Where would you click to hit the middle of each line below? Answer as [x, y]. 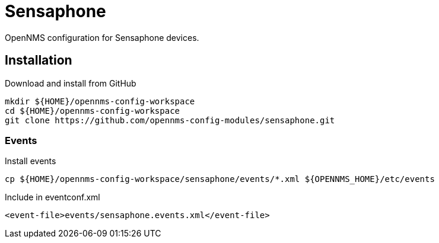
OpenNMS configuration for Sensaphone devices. [102, 37]
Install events [31, 161]
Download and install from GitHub [71, 83]
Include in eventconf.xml [53, 197]
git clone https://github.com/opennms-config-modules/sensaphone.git [170, 120]
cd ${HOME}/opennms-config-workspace [93, 111]
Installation [39, 60]
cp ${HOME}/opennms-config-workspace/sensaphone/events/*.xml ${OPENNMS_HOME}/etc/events [220, 179]
